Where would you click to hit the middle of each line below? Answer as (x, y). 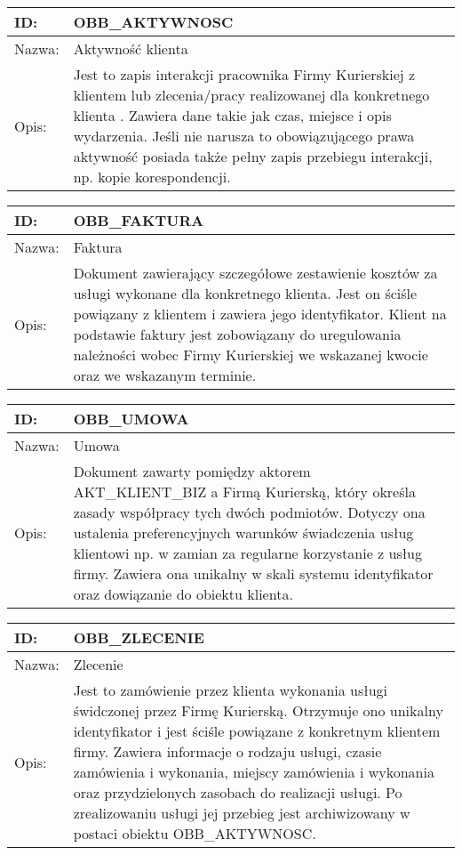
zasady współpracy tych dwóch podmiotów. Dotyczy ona (249, 512)
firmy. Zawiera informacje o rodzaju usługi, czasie (227, 751)
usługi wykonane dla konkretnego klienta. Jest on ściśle (245, 293)
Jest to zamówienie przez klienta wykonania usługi (231, 690)
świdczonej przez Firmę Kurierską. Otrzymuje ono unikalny (258, 710)
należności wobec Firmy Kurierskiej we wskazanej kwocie (251, 355)
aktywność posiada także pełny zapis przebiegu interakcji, (253, 156)
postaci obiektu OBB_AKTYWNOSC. (195, 833)
